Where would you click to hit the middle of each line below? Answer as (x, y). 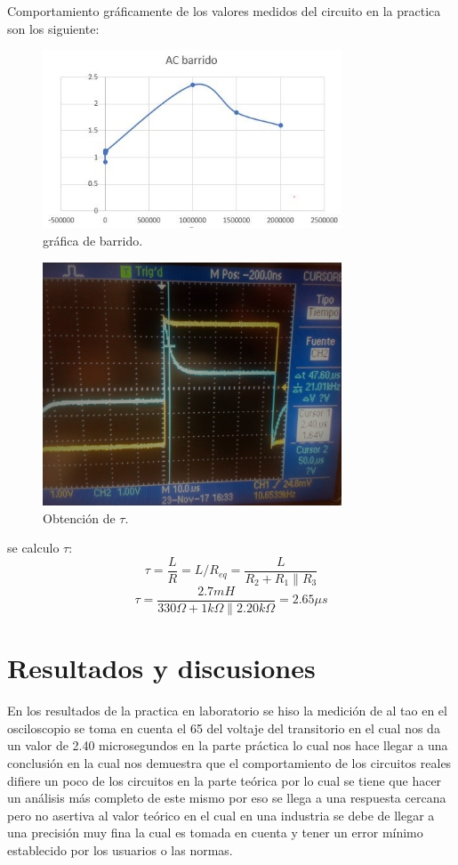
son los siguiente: (53, 28)
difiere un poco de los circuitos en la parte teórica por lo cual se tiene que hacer (225, 780)
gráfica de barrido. (93, 240)
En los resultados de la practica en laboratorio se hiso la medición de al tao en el (227, 711)
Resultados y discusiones (161, 668)
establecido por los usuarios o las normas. (120, 849)
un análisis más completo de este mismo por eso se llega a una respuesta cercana (227, 798)
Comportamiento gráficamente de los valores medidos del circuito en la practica (224, 11)
